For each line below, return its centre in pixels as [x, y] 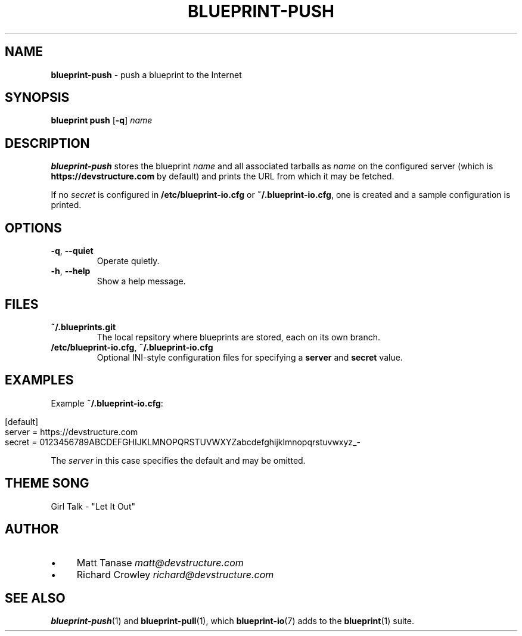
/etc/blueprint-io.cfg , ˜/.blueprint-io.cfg [132, 347]
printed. [66, 205]
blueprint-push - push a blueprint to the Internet [146, 75]
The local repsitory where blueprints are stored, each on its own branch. [239, 337]
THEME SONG [47, 483]
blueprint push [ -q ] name [102, 120]
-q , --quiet [72, 251]
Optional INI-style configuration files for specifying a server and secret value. [250, 357]
